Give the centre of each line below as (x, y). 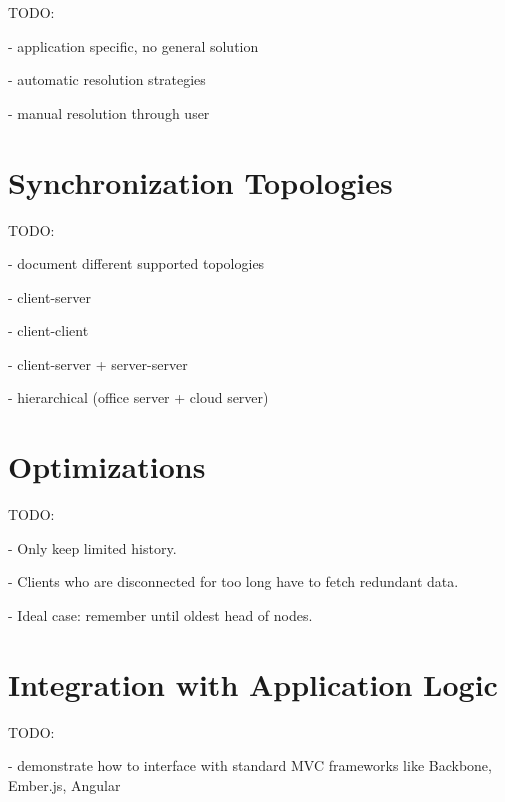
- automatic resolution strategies (107, 79)
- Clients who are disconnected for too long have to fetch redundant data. (233, 581)
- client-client (48, 330)
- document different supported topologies (136, 263)
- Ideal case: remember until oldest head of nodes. (160, 614)
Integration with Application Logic (253, 683)
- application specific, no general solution (133, 45)
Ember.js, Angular (64, 784)
